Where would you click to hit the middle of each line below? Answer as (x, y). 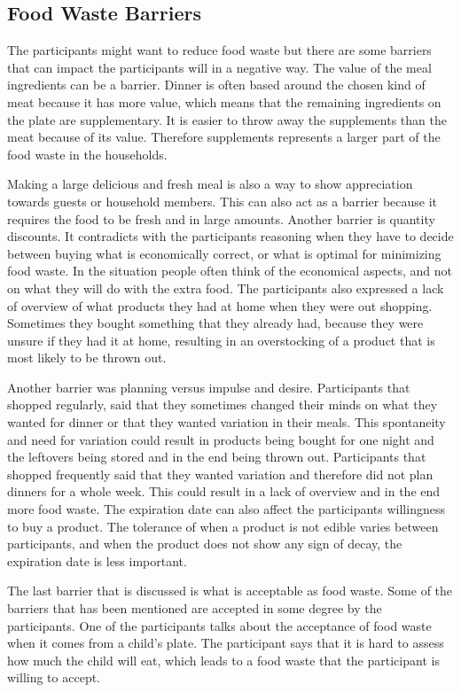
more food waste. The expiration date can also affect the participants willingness (226, 509)
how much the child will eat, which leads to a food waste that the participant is (223, 660)
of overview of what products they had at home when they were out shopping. (220, 305)
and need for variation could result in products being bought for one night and (221, 439)
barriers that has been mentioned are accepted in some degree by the (195, 608)
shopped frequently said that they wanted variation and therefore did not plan (220, 474)
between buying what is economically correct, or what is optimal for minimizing (224, 253)
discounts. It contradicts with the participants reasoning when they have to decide (230, 236)
